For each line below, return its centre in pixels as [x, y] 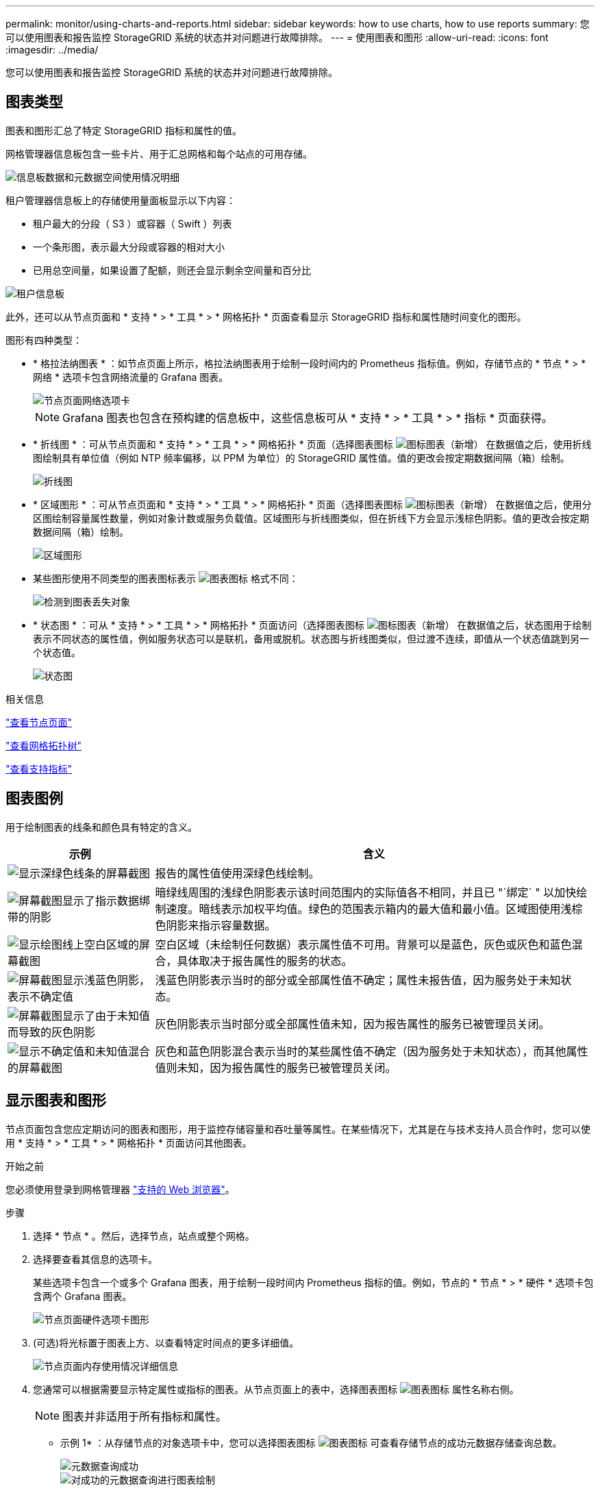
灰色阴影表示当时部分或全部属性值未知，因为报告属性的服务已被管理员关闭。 [352, 1024]
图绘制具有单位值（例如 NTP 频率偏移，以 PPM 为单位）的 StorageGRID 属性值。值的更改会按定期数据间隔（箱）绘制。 [301, 458]
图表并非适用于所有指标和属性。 [145, 1416]
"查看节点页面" [39, 722]
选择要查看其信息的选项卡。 [95, 1259]
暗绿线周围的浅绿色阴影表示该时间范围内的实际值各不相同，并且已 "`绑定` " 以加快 [366, 892]
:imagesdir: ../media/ [52, 50]
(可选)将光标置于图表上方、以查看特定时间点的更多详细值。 [166, 1342]
